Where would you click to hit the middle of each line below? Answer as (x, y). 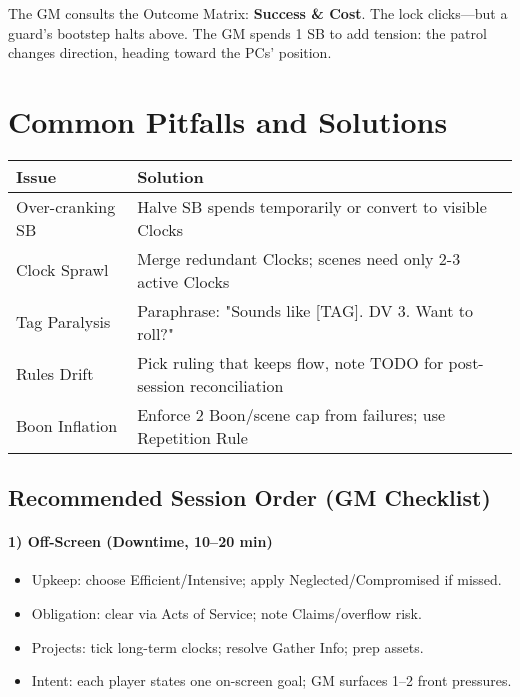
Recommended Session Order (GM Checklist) (249, 497)
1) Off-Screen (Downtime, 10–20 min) (140, 541)
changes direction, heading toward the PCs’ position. (170, 52)
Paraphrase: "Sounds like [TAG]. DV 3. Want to (305, 310)
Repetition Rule (192, 437)
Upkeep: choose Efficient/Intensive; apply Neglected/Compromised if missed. (266, 579)
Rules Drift (55, 374)
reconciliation (236, 385)
